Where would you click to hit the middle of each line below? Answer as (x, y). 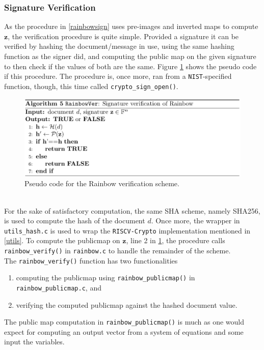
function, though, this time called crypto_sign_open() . (91, 86)
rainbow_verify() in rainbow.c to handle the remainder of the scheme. (117, 251)
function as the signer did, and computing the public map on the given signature (130, 56)
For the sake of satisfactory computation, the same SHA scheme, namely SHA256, (132, 210)
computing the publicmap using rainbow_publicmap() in (105, 278)
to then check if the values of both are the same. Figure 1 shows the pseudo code (130, 66)
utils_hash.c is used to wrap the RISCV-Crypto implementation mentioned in (127, 230)
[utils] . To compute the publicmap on (62, 240)
